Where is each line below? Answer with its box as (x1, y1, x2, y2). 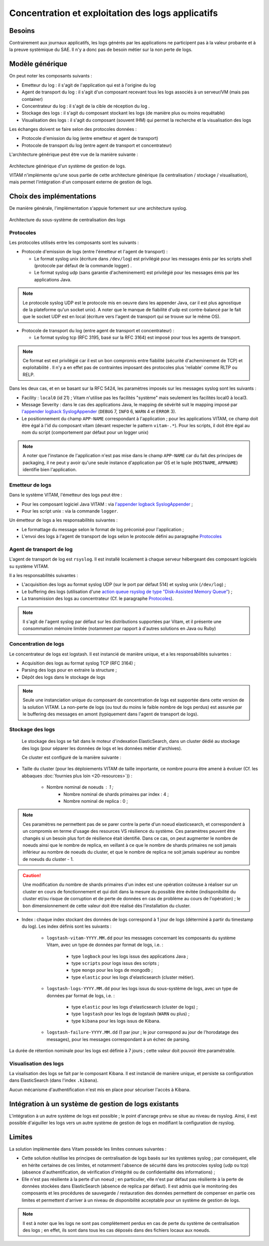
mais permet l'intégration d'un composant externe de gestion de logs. (9, 179, 153, 185)
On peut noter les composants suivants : (9, 73, 92, 79)
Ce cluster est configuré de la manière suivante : (21, 754, 122, 760)
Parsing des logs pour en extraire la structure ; (21, 667, 117, 673)
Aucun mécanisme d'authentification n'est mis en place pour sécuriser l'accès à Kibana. (9, 1087, 191, 1093)
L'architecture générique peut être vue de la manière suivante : (9, 151, 138, 157)
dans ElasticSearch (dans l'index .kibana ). (9, 1077, 99, 1084)
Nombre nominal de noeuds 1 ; (46, 784, 114, 790)
